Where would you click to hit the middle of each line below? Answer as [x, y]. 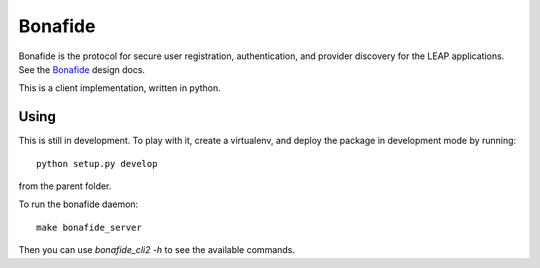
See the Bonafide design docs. [81, 69]
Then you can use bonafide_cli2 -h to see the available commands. [156, 250]
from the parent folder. [65, 186]
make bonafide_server [89, 227]
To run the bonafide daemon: [78, 204]
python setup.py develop [97, 163]
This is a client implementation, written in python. [120, 88]
